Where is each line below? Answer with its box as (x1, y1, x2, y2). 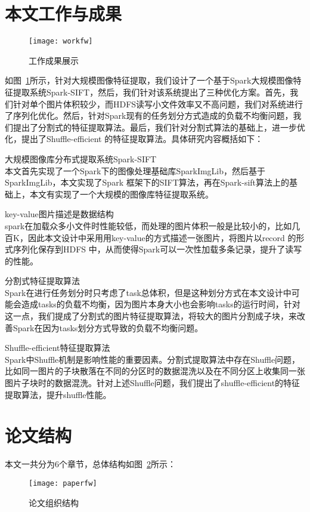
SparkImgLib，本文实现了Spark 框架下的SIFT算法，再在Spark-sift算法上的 (5, 176, 290, 189)
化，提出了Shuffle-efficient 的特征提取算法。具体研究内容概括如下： (5, 132, 263, 145)
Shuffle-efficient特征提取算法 (5, 341, 110, 354)
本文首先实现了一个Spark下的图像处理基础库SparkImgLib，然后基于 (5, 164, 266, 177)
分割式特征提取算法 (5, 274, 80, 287)
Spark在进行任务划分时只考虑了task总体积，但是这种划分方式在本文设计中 (5, 286, 292, 298)
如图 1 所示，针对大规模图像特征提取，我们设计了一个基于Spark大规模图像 (5, 74, 293, 87)
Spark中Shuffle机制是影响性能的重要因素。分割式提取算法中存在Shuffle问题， (5, 353, 300, 365)
